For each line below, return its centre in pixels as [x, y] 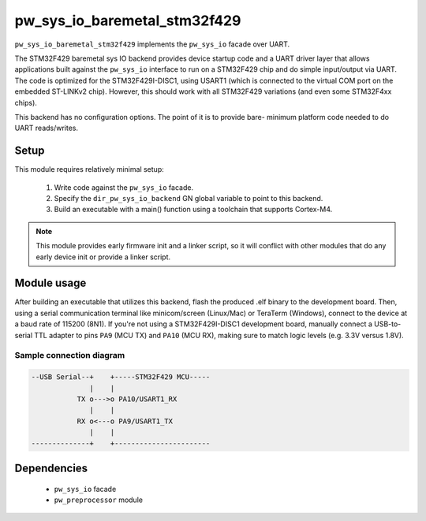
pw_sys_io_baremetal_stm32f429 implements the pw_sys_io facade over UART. [152, 44]
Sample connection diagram [70, 355]
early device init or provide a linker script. [103, 257]
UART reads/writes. [47, 128]
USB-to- [387, 324]
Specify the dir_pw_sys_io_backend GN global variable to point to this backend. [189, 198]
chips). [26, 102]
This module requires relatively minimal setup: [90, 169]
